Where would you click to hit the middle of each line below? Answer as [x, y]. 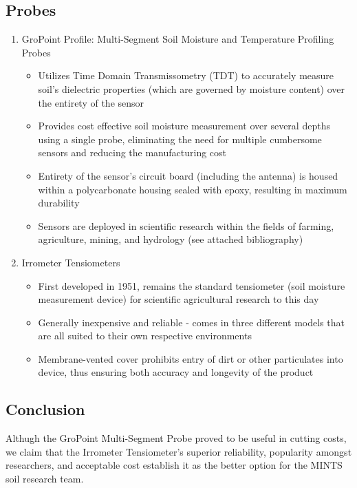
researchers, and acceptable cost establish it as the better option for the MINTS [174, 465]
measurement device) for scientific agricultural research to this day [178, 299]
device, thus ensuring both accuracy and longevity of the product [176, 372]
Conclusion [45, 409]
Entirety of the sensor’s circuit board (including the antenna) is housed [188, 175]
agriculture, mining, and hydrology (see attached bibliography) [171, 239]
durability [59, 203]
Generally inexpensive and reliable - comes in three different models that [191, 322]
